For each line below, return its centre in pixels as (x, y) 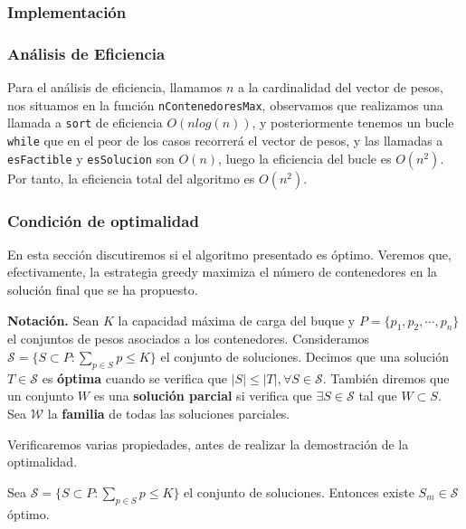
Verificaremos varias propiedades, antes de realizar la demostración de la (208, 444)
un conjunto (41, 396)
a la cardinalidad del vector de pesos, (341, 87)
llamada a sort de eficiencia (85, 123)
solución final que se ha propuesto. (103, 290)
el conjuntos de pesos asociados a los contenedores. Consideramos (189, 339)
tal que (378, 396)
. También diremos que (386, 378)
